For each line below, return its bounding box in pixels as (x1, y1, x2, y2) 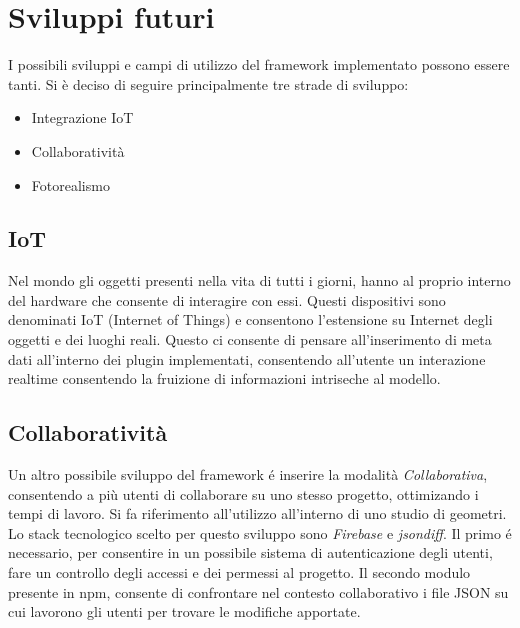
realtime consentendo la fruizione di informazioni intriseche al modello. (8, 368, 441, 389)
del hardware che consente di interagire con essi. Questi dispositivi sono (8, 289, 446, 310)
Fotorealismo (31, 174, 110, 195)
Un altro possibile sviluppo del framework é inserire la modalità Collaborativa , (8, 464, 488, 485)
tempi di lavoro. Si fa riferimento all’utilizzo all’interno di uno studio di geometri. (8, 503, 507, 524)
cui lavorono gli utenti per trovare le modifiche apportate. (8, 601, 361, 622)
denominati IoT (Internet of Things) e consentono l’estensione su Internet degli (8, 309, 493, 330)
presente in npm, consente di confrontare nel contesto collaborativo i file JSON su (8, 581, 509, 602)
